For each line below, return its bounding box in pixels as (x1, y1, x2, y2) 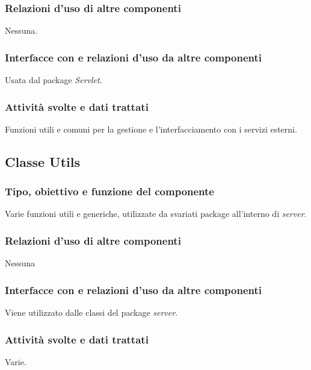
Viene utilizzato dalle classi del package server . (5, 306, 178, 319)
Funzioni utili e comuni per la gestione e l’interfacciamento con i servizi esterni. (5, 122, 297, 135)
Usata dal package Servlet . (5, 74, 102, 86)
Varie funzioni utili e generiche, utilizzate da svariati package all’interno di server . (5, 207, 307, 220)
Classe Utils (5, 152, 80, 171)
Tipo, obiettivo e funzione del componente (5, 184, 214, 199)
